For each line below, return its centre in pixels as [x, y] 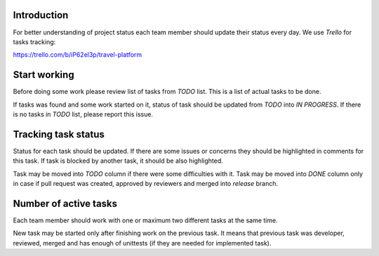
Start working [44, 75]
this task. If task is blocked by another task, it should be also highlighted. [118, 161]
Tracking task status [59, 134]
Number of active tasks [65, 203]
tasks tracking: [34, 41]
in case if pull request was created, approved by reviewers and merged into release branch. [146, 184]
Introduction [41, 15]
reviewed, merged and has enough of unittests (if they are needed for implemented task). [142, 243]
